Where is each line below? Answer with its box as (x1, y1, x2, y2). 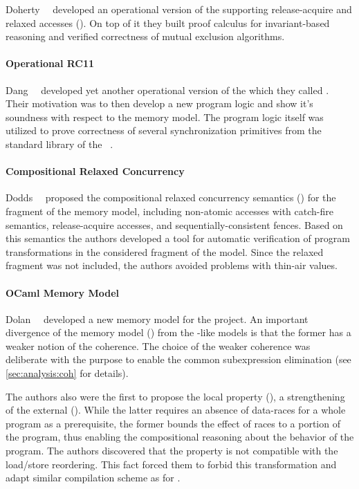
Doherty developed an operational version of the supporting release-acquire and (6, 2, 352, 16)
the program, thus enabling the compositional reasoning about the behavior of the (6, 430, 354, 444)
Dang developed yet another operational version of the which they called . (6, 82, 329, 97)
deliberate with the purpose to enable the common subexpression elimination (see (6, 352, 351, 367)
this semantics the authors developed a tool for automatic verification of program (6, 231, 350, 246)
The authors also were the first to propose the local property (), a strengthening (6, 389, 345, 403)
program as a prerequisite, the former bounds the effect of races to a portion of (6, 416, 340, 430)
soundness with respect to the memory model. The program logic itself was (6, 109, 324, 124)
